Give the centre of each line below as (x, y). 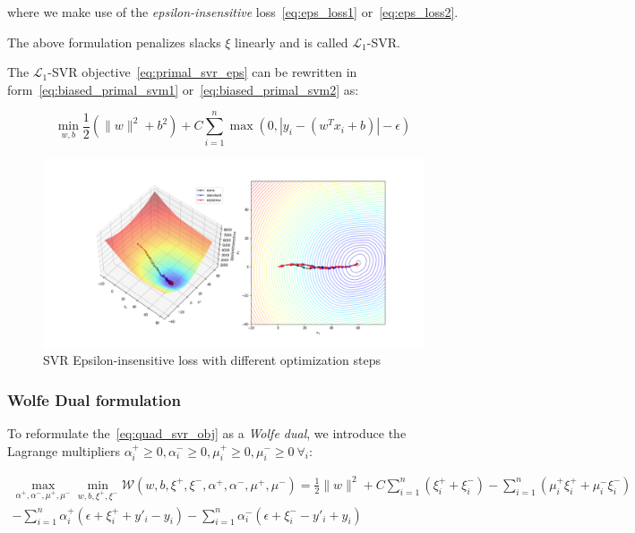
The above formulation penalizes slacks (114, 42)
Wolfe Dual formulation (94, 399)
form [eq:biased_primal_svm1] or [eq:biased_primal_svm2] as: (183, 89)
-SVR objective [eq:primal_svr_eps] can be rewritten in (202, 72)
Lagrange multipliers (64, 450)
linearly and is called (292, 42)
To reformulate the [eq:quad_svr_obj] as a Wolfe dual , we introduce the (207, 432)
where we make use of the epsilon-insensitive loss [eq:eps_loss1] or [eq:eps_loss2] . (233, 12)
